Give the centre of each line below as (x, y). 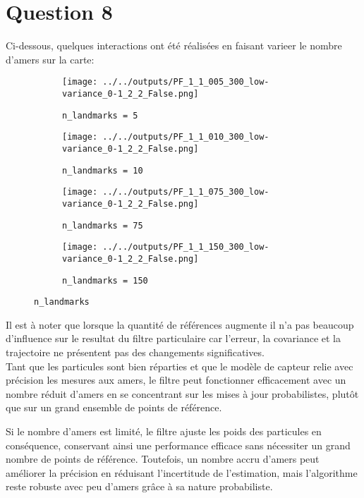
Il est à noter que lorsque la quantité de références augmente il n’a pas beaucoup (180, 324)
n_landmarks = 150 (105, 280)
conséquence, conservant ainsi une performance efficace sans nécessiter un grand (178, 445)
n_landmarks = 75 (103, 225)
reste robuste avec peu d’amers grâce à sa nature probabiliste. (139, 486)
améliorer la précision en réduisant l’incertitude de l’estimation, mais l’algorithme (182, 472)
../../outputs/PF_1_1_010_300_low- (186, 137)
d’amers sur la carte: (50, 59)
